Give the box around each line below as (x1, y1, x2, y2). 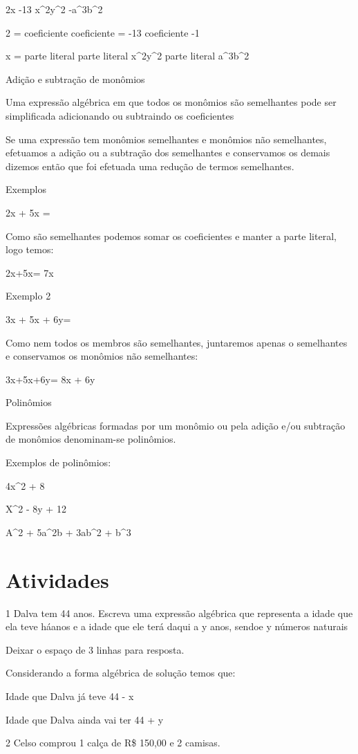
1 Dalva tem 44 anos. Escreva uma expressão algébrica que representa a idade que (6, 605, 353, 620)
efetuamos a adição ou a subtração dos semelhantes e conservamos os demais (6, 145, 330, 160)
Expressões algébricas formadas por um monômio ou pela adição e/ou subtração (6, 418, 346, 432)
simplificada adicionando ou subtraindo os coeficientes (6, 108, 234, 122)
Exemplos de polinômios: (6, 455, 111, 470)
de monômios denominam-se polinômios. (6, 432, 176, 446)
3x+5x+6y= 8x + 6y (6, 371, 95, 386)
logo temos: (6, 242, 54, 257)
